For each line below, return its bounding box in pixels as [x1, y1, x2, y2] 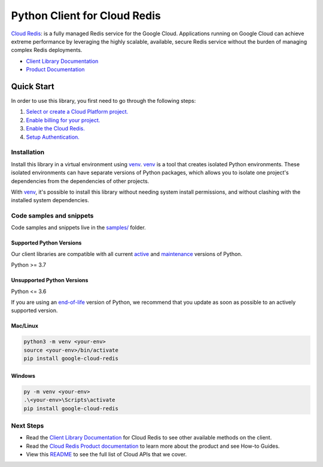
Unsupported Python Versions [11, 277, 89, 284]
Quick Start [11, 81, 54, 91]
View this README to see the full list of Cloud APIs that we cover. [26, 451, 187, 458]
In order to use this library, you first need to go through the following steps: [11, 97, 196, 105]
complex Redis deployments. [11, 47, 83, 54]
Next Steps [11, 422, 44, 430]
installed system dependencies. [11, 197, 90, 204]
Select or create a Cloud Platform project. [26, 108, 129, 115]
